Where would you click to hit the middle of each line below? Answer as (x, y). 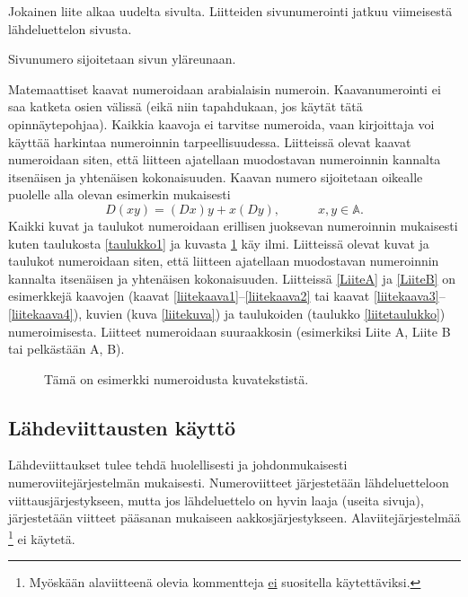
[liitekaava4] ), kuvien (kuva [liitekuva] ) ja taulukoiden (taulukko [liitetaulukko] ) (227, 313)
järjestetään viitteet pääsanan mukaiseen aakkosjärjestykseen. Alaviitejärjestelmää (234, 518)
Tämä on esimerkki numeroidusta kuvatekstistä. (177, 378)
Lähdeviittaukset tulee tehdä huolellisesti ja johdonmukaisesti (178, 465)
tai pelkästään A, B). (66, 349)
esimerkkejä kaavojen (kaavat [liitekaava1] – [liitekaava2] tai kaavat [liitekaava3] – (227, 296)
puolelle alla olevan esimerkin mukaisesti (119, 194)
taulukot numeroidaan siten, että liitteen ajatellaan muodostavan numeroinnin (224, 261)
